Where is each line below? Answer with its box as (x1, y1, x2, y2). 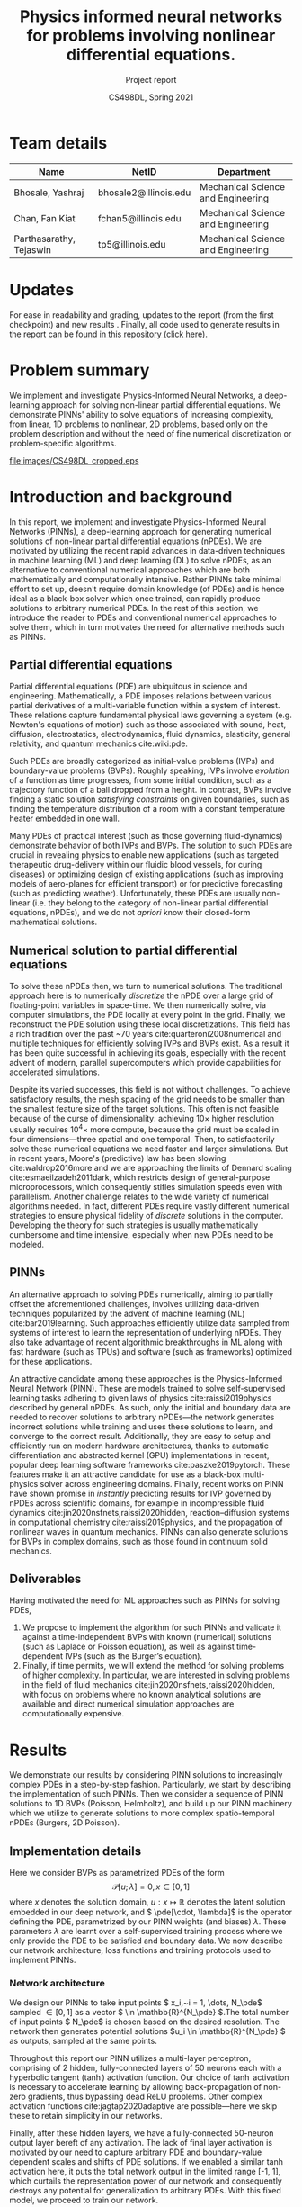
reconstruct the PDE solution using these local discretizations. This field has (9, 1019, 291, 1030)
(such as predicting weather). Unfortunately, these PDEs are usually (9, 888, 261, 899)
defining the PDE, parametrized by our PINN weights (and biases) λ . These (9, 1916, 287, 1927)
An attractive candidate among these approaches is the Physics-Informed (9, 1373, 283, 1383)
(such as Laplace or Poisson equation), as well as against (22, 1641, 235, 1653)
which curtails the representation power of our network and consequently (9, 2175, 283, 2186)
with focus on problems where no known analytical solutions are (22, 1689, 262, 1700)
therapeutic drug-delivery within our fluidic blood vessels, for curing (9, 860, 262, 870)
